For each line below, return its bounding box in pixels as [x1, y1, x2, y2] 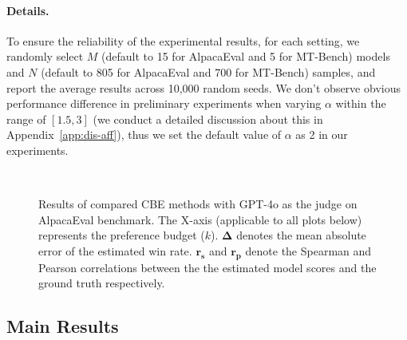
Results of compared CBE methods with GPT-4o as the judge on [38, 196, 358, 212]
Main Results [6, 314, 119, 338]
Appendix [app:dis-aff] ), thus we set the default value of [6, 126, 282, 143]
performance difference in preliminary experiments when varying [6, 95, 322, 112]
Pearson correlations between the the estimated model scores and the [38, 259, 377, 275]
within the [335, 95, 386, 112]
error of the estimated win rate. [38, 242, 192, 259]
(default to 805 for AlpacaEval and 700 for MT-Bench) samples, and [41, 63, 376, 80]
